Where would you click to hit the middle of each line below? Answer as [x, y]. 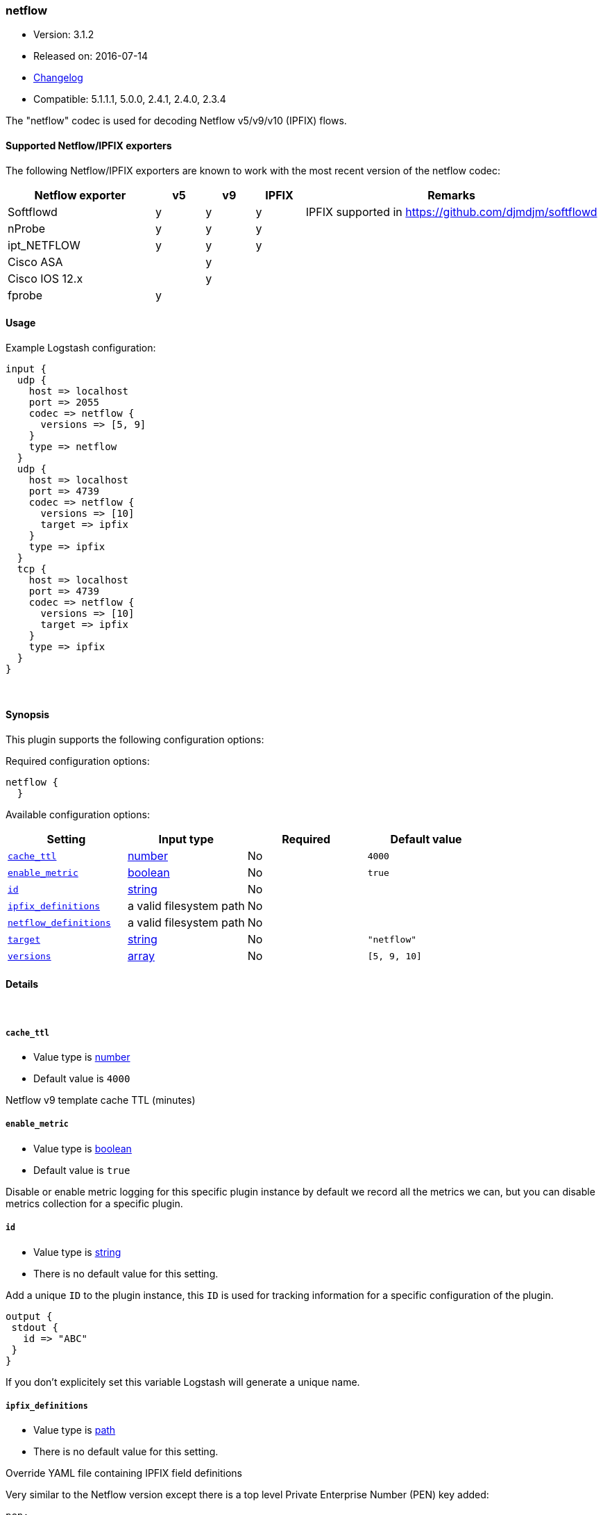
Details [22, 984]
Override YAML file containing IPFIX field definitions [124, 1473]
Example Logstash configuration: [81, 347]
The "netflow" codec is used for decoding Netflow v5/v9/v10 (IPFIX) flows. [176, 121]
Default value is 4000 [82, 1079]
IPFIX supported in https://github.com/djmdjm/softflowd [451, 212]
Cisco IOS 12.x [45, 278]
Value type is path [75, 1430]
